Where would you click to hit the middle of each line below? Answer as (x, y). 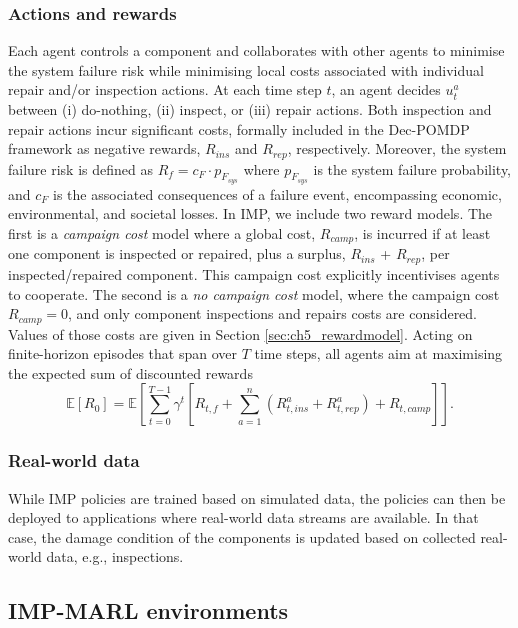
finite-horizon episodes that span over (122, 353)
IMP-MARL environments (148, 610)
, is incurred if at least (422, 233)
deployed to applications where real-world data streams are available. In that (243, 517)
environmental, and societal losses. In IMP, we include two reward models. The (250, 213)
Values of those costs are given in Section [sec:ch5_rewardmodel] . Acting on (240, 333)
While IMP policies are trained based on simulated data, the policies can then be (257, 497)
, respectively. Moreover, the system (397, 148)
